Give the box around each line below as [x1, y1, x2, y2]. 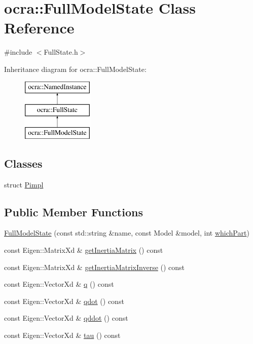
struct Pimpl [4, 179, 44, 189]
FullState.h [44, 47, 78, 57]
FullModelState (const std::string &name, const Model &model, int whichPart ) [4, 227, 249, 238]
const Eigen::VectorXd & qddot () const [4, 313, 128, 323]
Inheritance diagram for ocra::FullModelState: [4, 63, 147, 74]
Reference [4, 17, 75, 38]
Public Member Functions [4, 204, 143, 219]
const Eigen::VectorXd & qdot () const [4, 295, 124, 306]
